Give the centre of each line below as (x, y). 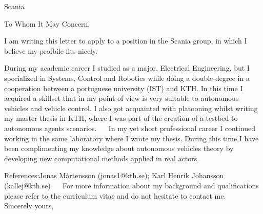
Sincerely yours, (29, 206)
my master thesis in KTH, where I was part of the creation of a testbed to (121, 118)
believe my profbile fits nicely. (51, 50)
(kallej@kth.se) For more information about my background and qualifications (131, 185)
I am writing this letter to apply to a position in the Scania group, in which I (126, 41)
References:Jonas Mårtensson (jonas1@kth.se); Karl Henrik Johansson (114, 175)
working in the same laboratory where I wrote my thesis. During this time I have (131, 138)
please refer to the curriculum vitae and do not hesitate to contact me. (115, 195)
